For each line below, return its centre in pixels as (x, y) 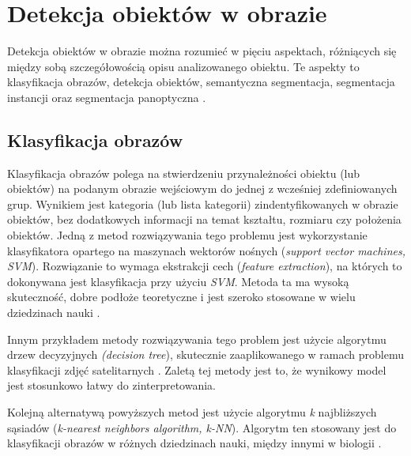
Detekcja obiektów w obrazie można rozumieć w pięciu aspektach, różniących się (202, 51)
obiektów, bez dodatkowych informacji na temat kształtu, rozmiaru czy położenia (204, 219)
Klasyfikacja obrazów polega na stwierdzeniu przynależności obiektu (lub (184, 173)
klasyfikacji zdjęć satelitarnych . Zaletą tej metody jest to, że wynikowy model (197, 369)
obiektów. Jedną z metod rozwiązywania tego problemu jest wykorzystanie (187, 235)
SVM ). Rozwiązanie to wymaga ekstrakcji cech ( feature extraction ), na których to (205, 266)
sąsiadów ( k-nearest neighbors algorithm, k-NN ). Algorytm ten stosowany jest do (202, 427)
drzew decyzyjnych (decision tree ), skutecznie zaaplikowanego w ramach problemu (205, 354)
